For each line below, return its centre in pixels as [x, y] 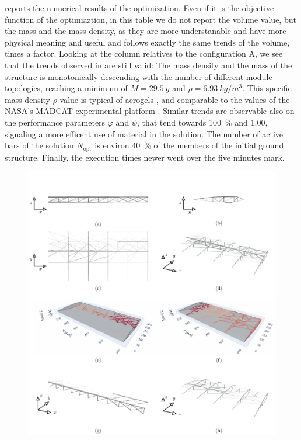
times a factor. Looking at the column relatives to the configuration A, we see [144, 53]
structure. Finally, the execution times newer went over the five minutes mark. [145, 157]
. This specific [267, 88]
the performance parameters [55, 122]
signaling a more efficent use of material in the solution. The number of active [144, 134]
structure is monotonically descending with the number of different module [139, 76]
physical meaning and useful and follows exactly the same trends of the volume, [147, 42]
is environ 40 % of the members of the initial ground [189, 145]
